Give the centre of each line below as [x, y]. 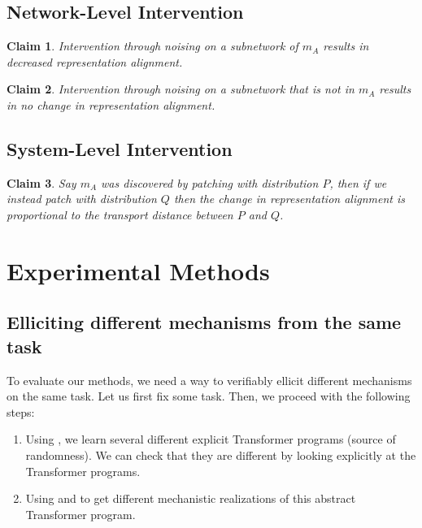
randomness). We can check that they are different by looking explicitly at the [221, 454]
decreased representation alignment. [95, 61]
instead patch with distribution [82, 199]
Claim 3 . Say [41, 182]
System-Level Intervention [120, 148]
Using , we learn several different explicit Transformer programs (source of [211, 439]
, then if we [358, 182]
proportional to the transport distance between [120, 214]
